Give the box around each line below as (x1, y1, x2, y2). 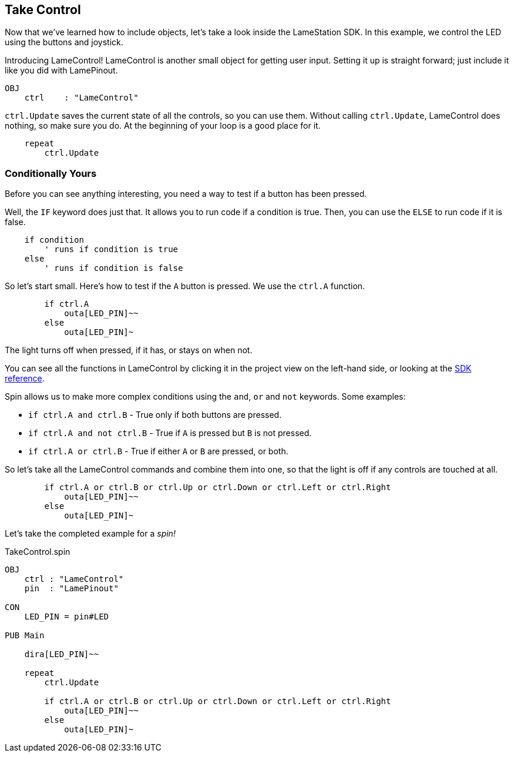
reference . (5, 373, 45, 384)
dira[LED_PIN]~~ (24, 649, 99, 659)
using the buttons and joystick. (5, 37, 123, 48)
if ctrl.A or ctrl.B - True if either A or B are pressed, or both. (28, 446, 288, 457)
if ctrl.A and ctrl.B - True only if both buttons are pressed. (28, 410, 282, 420)
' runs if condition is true (44, 244, 179, 254)
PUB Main (5, 631, 45, 641)
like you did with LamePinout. (5, 65, 118, 76)
